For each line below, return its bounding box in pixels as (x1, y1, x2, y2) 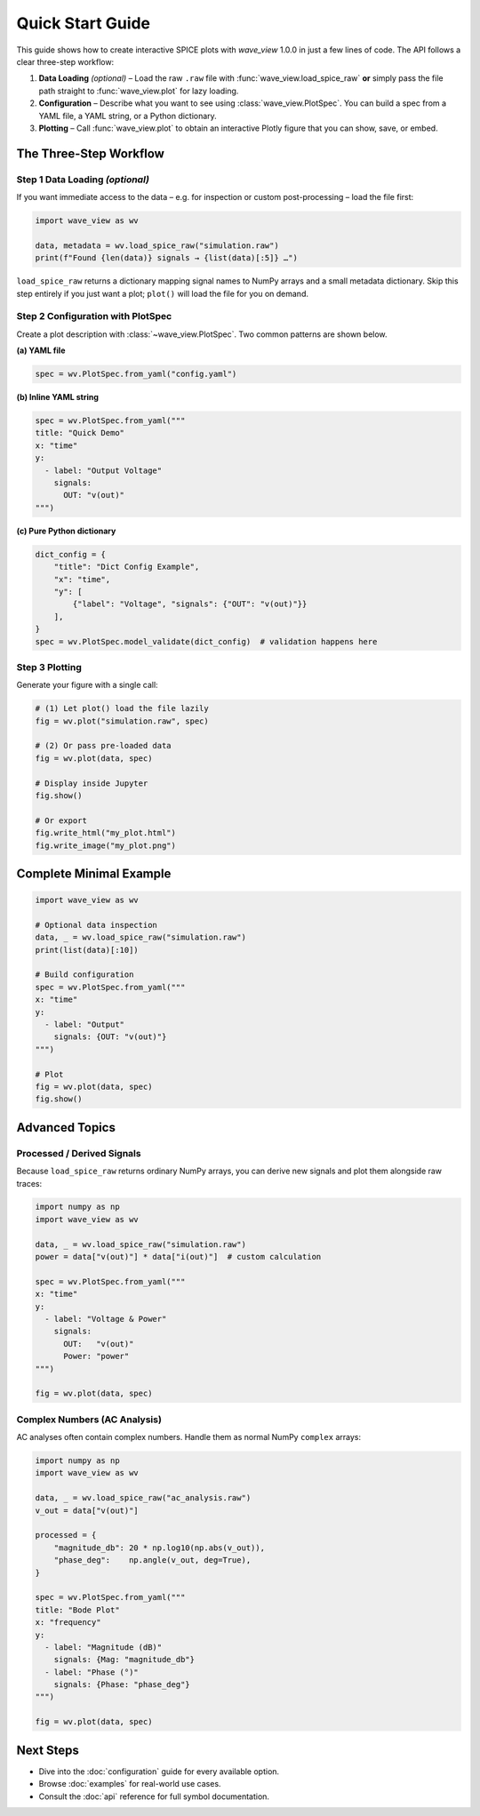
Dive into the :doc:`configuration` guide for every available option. (38, 1765, 280, 1777)
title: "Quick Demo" (35, 428, 124, 438)
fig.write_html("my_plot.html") (35, 828, 177, 838)
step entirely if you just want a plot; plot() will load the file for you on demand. (16, 288, 308, 299)
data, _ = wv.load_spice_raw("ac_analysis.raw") (35, 1493, 252, 1503)
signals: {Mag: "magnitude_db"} (53, 1654, 196, 1665)
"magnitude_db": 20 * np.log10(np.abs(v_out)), (53, 1542, 266, 1553)
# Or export (35, 815, 88, 826)
